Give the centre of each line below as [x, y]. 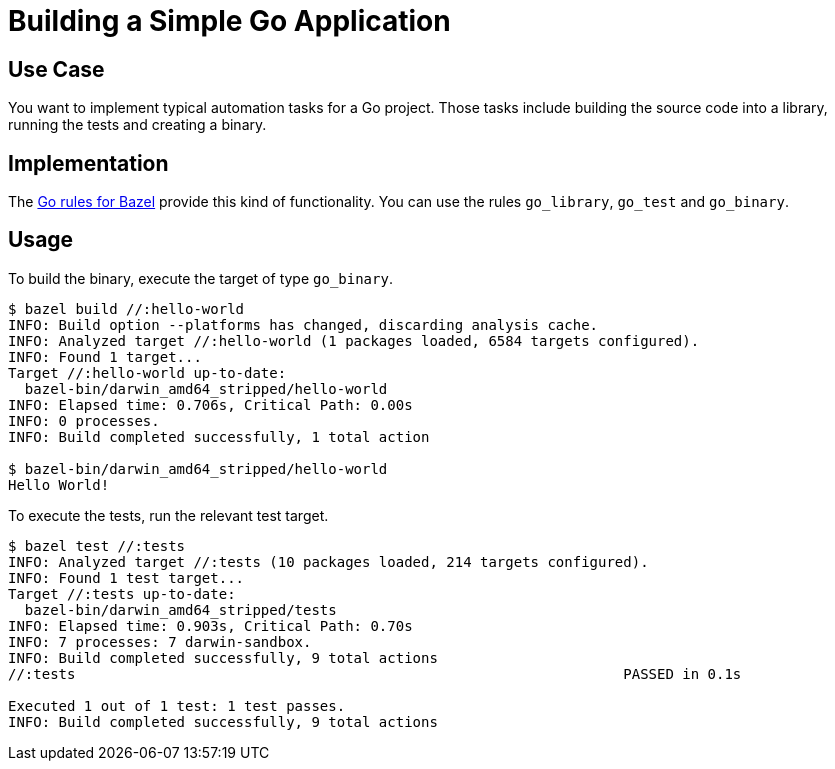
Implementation [88, 163]
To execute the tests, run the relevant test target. [168, 515]
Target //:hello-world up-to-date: [147, 372]
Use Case [56, 69]
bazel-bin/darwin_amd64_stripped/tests [180, 609]
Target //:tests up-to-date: [122, 593]
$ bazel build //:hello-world [126, 308]
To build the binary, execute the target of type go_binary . [200, 278]
